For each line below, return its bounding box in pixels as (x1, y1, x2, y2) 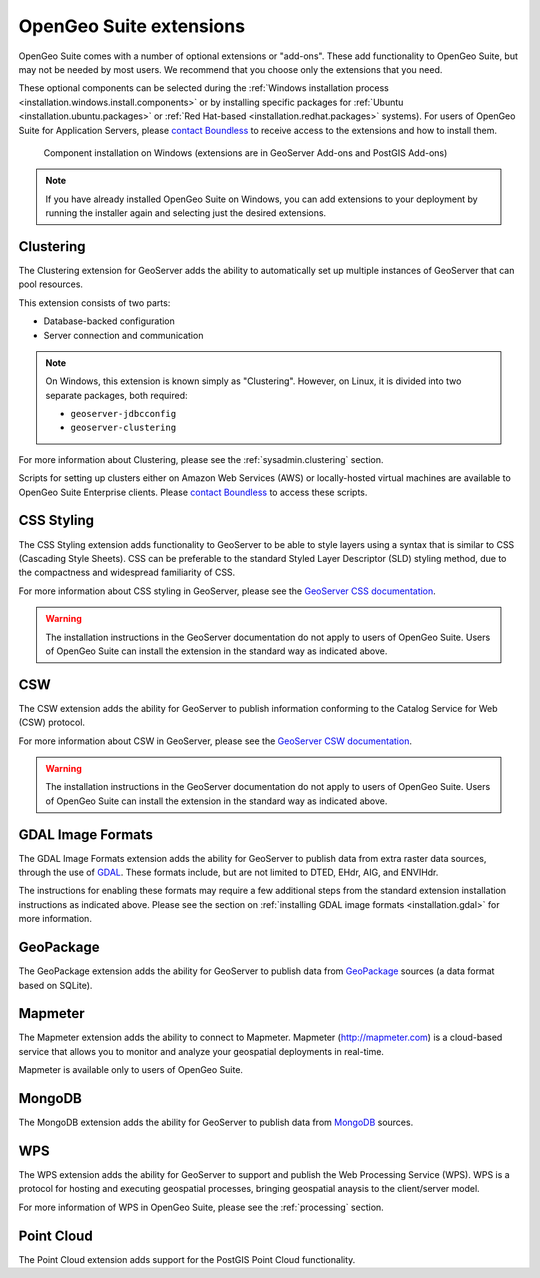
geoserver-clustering (70, 422, 177, 434)
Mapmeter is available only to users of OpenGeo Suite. (18, 1064, 244, 1076)
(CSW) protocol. (18, 716, 85, 729)
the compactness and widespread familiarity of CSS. (18, 566, 236, 579)
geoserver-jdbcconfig (70, 408, 177, 420)
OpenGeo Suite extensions (18, 15, 245, 37)
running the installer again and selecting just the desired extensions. (45, 207, 327, 219)
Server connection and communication (43, 329, 204, 341)
